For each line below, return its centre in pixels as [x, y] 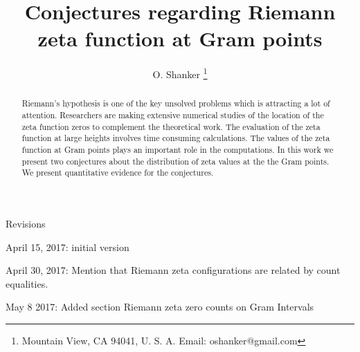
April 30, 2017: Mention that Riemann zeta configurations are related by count [173, 270]
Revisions [26, 223]
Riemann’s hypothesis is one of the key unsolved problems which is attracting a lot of [176, 103]
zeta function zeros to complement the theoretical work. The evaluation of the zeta [171, 126]
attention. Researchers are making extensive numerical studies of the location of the [173, 115]
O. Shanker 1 [180, 73]
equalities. [27, 283]
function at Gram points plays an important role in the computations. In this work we [178, 149]
